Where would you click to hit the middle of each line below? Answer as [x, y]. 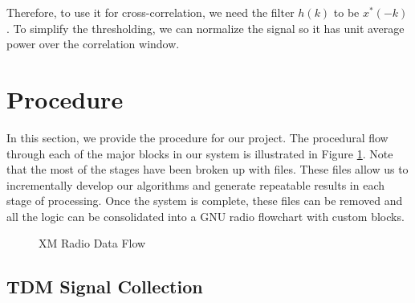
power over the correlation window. [93, 44]
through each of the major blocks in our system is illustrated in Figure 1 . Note [200, 153]
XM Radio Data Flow [92, 243]
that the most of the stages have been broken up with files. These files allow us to [207, 169]
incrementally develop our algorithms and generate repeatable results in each [196, 184]
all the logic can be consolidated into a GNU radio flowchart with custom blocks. [205, 216]
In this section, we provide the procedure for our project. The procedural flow [197, 137]
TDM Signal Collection [105, 287]
